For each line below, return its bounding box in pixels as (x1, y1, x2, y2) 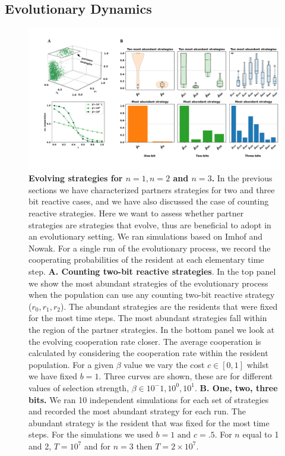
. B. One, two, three (194, 381, 278, 394)
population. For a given (28, 358, 113, 370)
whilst (246, 358, 269, 370)
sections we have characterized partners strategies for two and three (28, 183, 275, 196)
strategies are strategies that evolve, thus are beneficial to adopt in (28, 218, 271, 231)
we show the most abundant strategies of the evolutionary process (28, 276, 268, 289)
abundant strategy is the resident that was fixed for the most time (28, 416, 270, 429)
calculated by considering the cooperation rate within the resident (28, 347, 268, 359)
